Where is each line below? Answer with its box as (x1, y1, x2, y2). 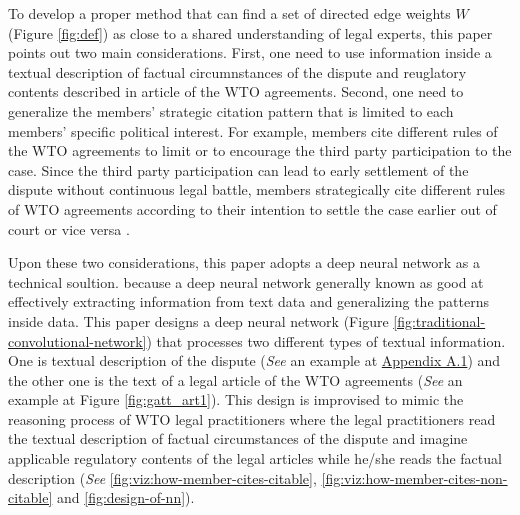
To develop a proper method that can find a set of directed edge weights (8, 3, 451, 23)
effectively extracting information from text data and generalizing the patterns (8, 291, 489, 312)
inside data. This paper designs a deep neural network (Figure (8, 310, 389, 331)
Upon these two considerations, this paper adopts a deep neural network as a (8, 252, 480, 273)
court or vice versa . (8, 218, 130, 239)
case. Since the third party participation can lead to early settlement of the (8, 159, 469, 180)
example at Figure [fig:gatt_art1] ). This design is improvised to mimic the (8, 389, 464, 410)
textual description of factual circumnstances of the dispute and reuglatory (8, 61, 467, 82)
